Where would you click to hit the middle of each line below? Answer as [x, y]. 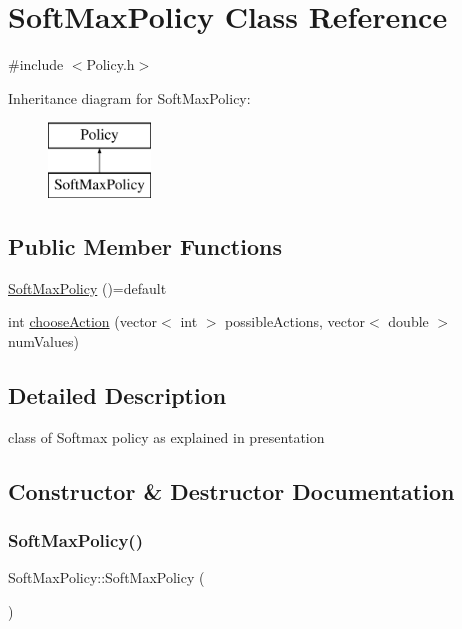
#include [36, 64]
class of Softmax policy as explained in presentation [166, 436]
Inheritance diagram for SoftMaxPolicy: [129, 97]
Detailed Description [117, 394]
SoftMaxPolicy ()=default [87, 287]
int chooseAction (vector [83, 321]
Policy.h [110, 64]
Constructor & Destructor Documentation [231, 490]
